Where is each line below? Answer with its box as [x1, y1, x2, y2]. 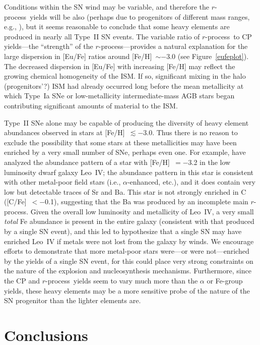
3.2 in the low [188, 156, 231, 167]
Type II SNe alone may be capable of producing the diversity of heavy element [4, 117, 249, 128]
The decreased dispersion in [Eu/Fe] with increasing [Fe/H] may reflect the [4, 61, 235, 71]
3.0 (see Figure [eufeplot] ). [166, 50, 249, 61]
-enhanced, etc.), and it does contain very [127, 177, 255, 187]
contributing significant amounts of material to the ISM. [4, 100, 178, 110]
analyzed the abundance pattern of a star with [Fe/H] [4, 156, 170, 167]
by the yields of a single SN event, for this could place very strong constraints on [4, 255, 253, 266]
